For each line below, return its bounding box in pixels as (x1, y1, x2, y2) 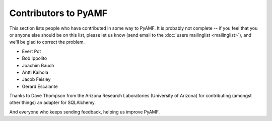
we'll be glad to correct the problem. (9, 39, 85, 45)
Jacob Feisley (22, 76, 51, 82)
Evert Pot (22, 48, 41, 54)
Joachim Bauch (22, 62, 54, 68)
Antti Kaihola (22, 69, 49, 75)
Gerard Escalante (22, 83, 58, 89)
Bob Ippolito (22, 55, 47, 61)
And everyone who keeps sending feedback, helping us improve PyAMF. (9, 108, 160, 115)
